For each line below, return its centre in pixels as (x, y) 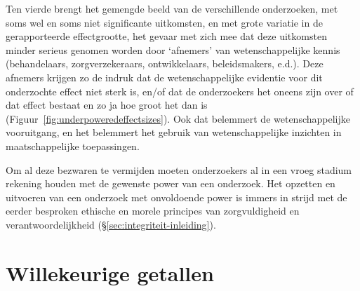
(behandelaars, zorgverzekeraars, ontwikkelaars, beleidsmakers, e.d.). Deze (165, 63)
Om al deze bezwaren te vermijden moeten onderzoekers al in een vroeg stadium (179, 169)
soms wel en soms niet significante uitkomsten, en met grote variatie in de (164, 22)
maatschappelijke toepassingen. (73, 145)
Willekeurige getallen (110, 272)
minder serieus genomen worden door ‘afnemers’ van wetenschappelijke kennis (173, 49)
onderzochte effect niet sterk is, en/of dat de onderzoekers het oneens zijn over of (180, 91)
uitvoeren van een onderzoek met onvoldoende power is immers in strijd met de (176, 197)
